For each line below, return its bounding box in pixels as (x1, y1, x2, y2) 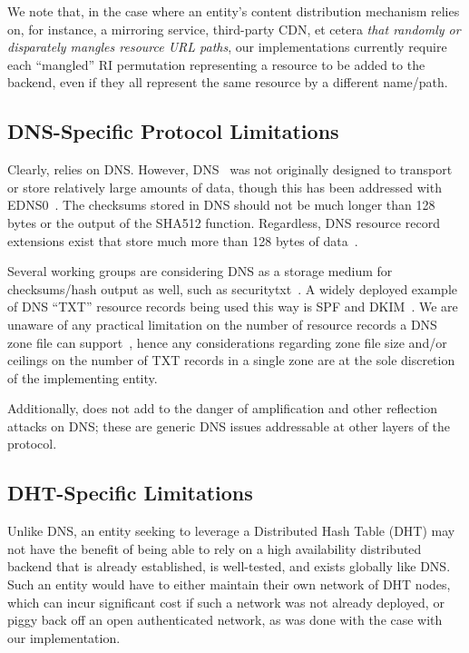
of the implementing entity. (7, 368, 158, 387)
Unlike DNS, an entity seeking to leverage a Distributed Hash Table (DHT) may (7, 521, 455, 540)
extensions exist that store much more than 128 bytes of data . (7, 231, 358, 250)
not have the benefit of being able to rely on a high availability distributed (7, 539, 422, 558)
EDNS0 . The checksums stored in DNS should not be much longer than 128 (7, 195, 435, 214)
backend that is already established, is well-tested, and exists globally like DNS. (7, 557, 451, 576)
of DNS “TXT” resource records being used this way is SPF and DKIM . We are (7, 297, 458, 316)
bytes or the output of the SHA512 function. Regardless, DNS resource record (7, 213, 440, 232)
